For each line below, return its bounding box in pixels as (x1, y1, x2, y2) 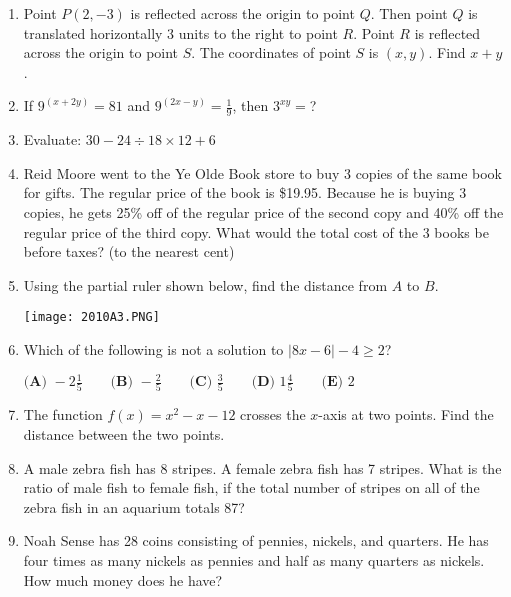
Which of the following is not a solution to (23, 339, 284, 360)
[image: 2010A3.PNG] (23, 310, 160, 325)
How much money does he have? (23, 569, 223, 590)
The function (23, 404, 103, 425)
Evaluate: (23, 129, 82, 150)
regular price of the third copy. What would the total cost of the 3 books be (23, 221, 489, 242)
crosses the (240, 404, 306, 425)
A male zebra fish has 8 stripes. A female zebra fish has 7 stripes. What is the (23, 457, 502, 478)
